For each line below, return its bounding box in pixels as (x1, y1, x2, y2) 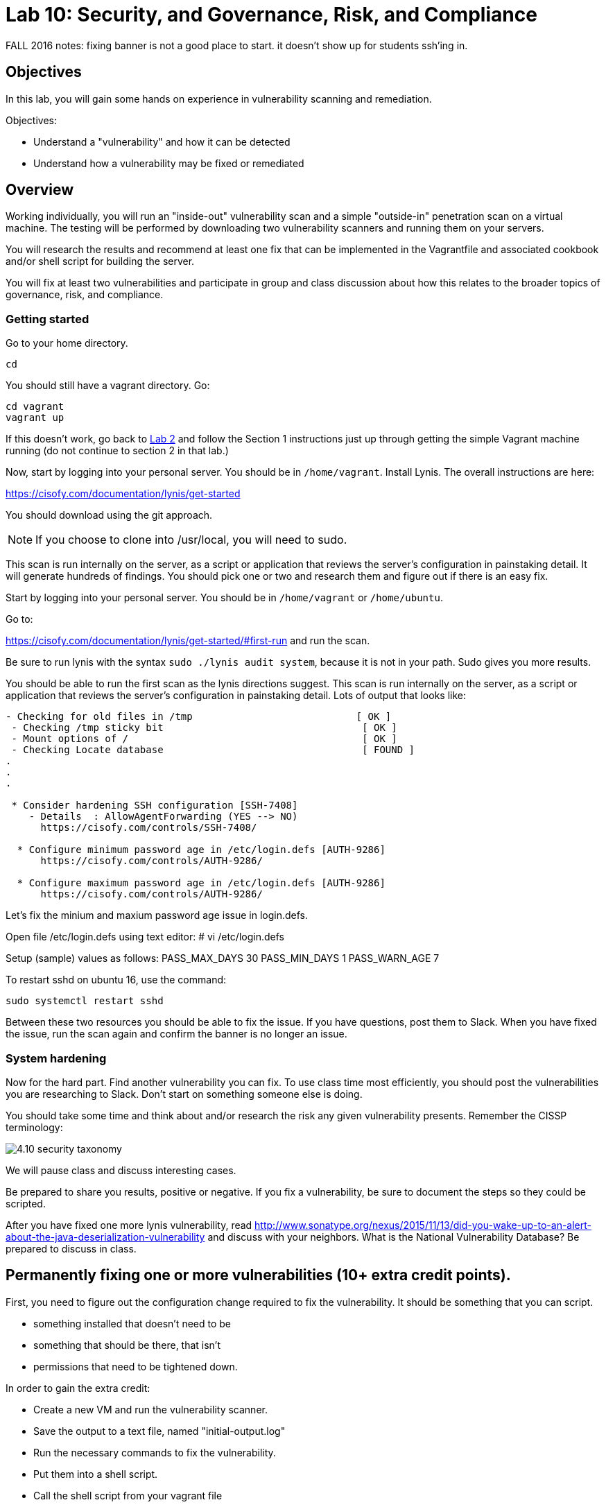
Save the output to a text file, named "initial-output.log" (33, 1424, 286, 1437)
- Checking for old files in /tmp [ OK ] (6, 711, 392, 723)
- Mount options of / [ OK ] (11, 733, 397, 745)
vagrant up (6, 412, 64, 424)
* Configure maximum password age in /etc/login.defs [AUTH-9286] (17, 877, 386, 889)
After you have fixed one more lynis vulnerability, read (6, 1218, 252, 1231)
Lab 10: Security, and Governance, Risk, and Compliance (6, 3, 537, 26)
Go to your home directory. (6, 337, 128, 350)
